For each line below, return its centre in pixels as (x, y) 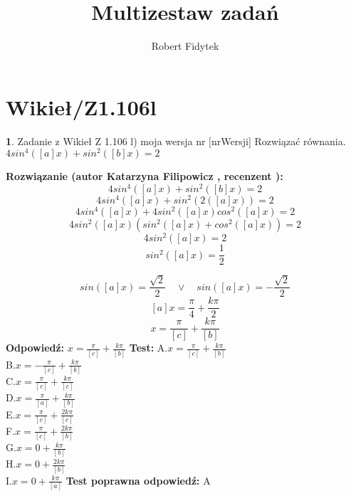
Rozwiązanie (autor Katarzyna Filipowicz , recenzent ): (145, 176)
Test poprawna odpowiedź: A (138, 480)
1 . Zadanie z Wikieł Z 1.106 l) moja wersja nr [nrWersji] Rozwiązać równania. (176, 141)
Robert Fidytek (185, 46)
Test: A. (148, 348)
